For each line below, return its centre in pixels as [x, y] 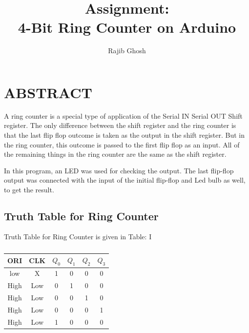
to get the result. [29, 189]
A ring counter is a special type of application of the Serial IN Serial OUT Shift [123, 115]
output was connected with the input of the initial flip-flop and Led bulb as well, [125, 180]
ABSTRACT [48, 92]
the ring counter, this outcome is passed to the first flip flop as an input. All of [122, 144]
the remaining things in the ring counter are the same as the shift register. [115, 154]
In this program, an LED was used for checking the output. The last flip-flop [119, 170]
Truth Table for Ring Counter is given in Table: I [78, 236]
